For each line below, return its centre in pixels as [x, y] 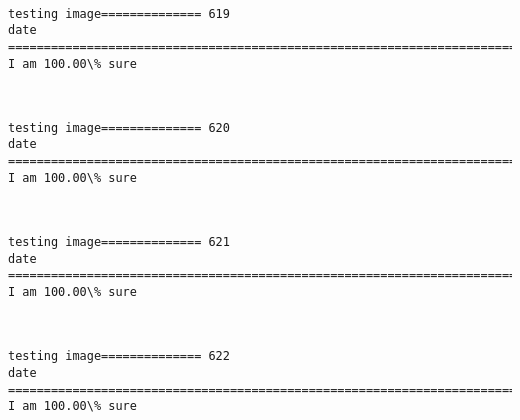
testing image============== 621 [119, 242]
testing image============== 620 [119, 127]
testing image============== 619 [119, 13]
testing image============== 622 [119, 356]
